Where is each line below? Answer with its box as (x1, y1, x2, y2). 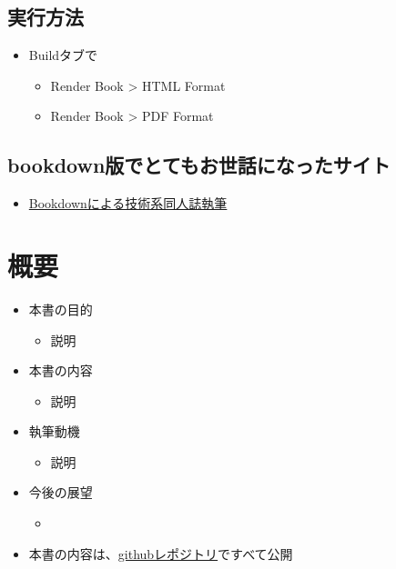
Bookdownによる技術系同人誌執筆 (28, 194, 228, 213)
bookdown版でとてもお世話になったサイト (7, 151, 391, 179)
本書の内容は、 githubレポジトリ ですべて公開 (28, 544, 293, 563)
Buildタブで (28, 45, 98, 65)
